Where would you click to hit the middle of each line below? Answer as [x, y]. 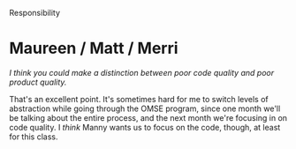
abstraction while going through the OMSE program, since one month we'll [145, 108]
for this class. [34, 137]
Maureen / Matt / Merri [94, 48]
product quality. [38, 82]
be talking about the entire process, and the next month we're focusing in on [148, 117]
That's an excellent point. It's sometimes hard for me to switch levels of [139, 99]
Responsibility [34, 13]
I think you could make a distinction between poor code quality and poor [142, 72]
